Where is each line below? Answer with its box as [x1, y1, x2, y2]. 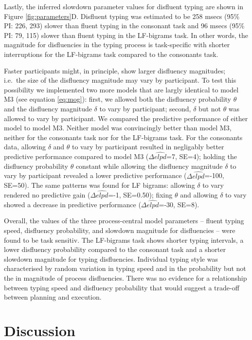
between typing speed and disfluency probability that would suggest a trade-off [4, 282, 239, 292]
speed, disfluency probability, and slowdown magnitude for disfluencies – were [4, 225, 235, 235]
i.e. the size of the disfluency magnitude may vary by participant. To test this [4, 75, 236, 85]
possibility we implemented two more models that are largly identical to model [4, 84, 239, 94]
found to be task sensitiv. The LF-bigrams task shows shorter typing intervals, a [4, 234, 244, 245]
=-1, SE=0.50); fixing [108, 189, 173, 199]
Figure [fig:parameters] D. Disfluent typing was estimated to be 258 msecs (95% [4, 11, 240, 21]
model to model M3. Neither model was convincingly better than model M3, [4, 123, 232, 133]
